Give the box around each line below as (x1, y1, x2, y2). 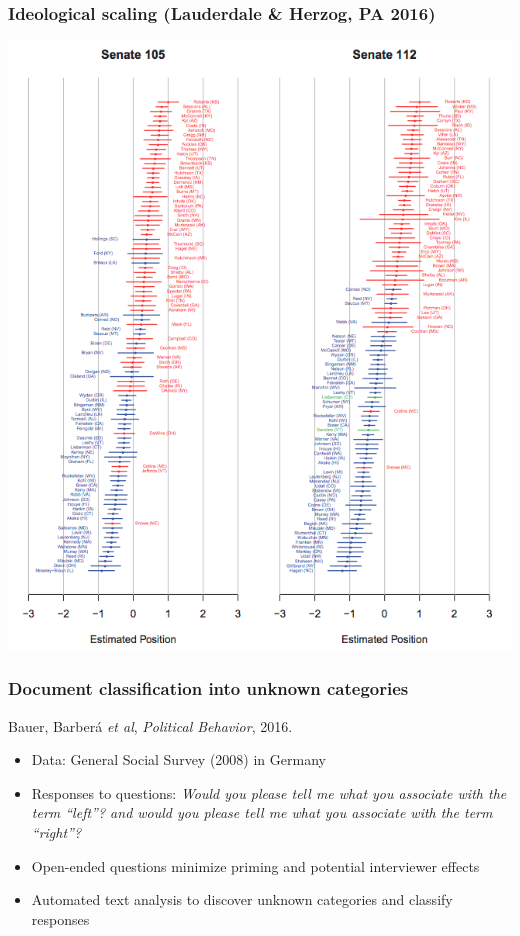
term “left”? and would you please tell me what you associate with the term (31, 802, 493, 823)
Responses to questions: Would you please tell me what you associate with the (31, 782, 507, 803)
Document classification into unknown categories (8, 676, 409, 701)
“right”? (31, 822, 82, 843)
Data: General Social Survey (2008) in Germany (31, 749, 326, 770)
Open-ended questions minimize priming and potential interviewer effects (31, 855, 480, 876)
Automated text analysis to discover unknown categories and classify (31, 889, 453, 910)
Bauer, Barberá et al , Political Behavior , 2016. (8, 715, 293, 736)
